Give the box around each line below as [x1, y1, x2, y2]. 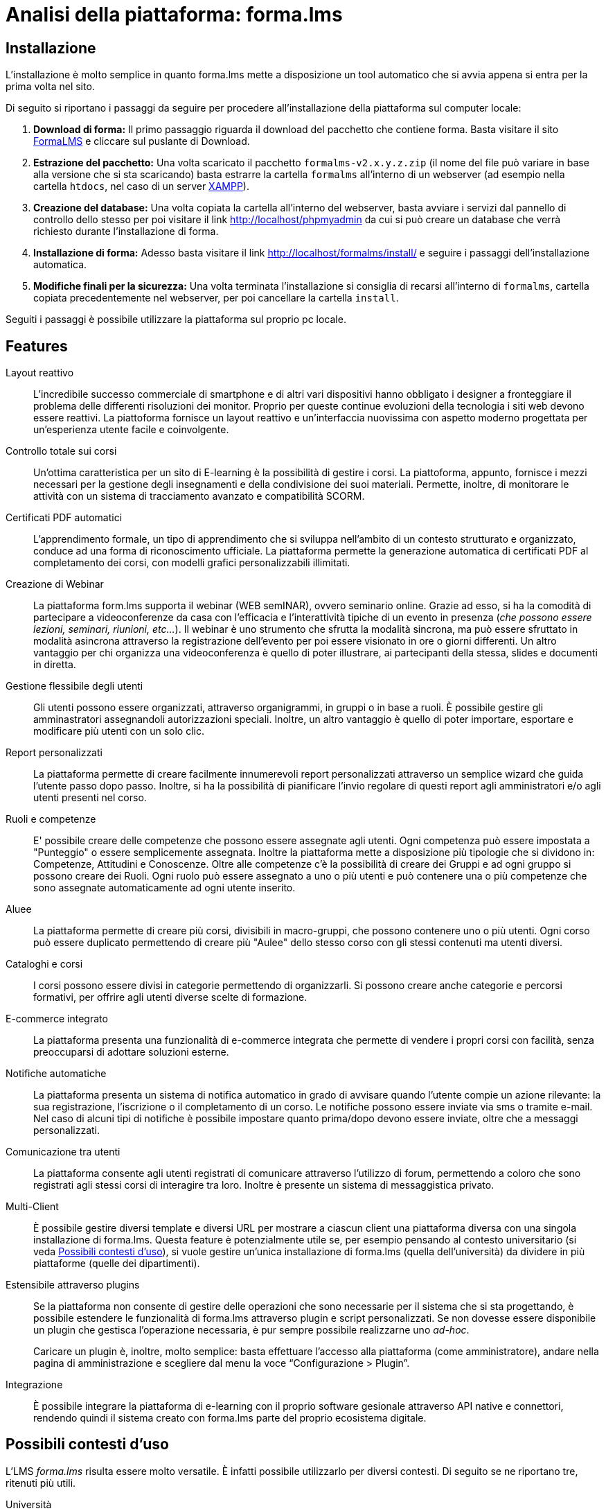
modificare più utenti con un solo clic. [33, 725, 204, 737]
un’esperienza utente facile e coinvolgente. [33, 423, 229, 436]
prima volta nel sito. [6, 80, 95, 93]
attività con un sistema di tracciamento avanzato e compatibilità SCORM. [33, 490, 365, 503]
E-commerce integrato [6, 1013, 108, 1025]
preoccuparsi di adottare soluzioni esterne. [33, 1046, 229, 1058]
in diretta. [33, 658, 76, 671]
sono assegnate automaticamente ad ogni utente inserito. [33, 882, 296, 894]
